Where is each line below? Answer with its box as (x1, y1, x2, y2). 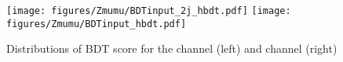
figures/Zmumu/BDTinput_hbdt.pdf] (6, 18, 187, 29)
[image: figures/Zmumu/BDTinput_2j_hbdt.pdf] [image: (6, 5, 291, 16)
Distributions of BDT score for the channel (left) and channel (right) (6, 40, 338, 57)
